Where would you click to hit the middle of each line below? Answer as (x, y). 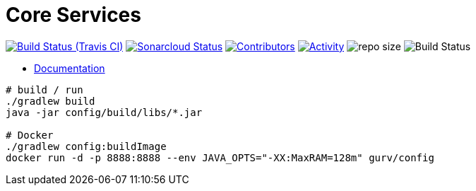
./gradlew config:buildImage (86, 146)
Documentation (70, 68)
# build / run (44, 89)
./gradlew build (50, 101)
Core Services (73, 15)
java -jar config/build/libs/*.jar (104, 112)
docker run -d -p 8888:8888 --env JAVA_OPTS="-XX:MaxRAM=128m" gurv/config (220, 157)
